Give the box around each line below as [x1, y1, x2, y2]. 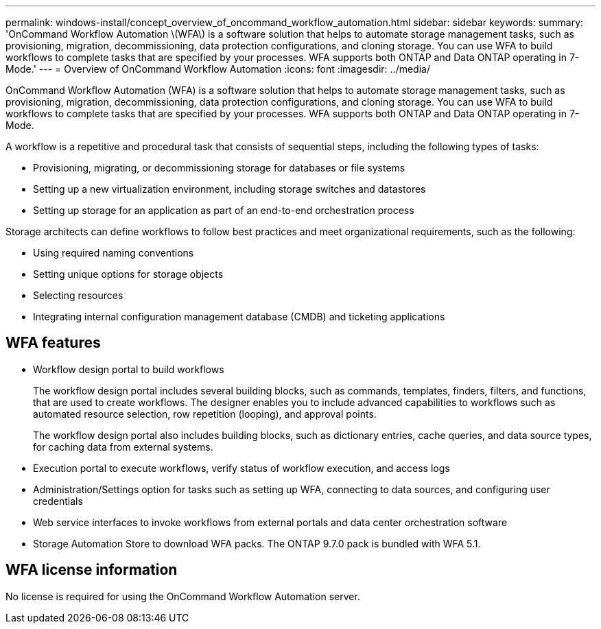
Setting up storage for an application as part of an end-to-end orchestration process [33, 204, 414, 216]
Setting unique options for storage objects [33, 268, 224, 280]
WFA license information [5, 561, 178, 579]
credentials [33, 495, 83, 507]
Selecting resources [33, 289, 123, 301]
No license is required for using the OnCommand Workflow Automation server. [5, 590, 360, 602]
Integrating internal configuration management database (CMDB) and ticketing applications [33, 311, 445, 322]
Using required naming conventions [33, 247, 194, 259]
